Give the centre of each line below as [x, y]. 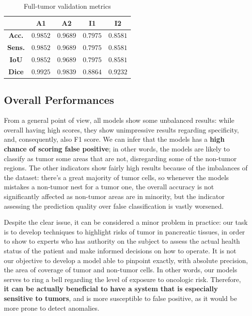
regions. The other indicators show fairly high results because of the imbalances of [126, 168]
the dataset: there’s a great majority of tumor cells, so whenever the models [117, 177]
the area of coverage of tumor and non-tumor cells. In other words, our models [121, 270]
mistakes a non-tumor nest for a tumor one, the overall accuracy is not [109, 187]
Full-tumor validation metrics [67, 6]
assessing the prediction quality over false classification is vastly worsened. [114, 206]
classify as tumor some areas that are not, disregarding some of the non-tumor [120, 158]
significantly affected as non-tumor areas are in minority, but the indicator [114, 196]
